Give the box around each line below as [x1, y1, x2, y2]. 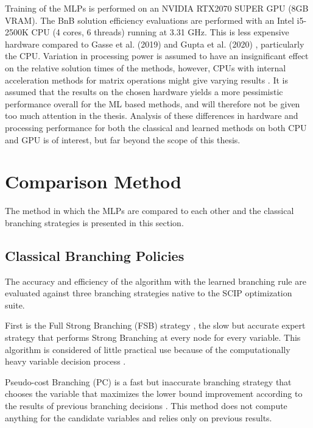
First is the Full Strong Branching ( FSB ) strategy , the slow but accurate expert [5, 319, 306, 332]
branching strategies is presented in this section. [5, 216, 184, 229]
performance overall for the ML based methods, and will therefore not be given [5, 97, 300, 110]
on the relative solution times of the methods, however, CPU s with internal [5, 61, 286, 74]
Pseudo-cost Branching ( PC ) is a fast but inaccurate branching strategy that [5, 375, 292, 388]
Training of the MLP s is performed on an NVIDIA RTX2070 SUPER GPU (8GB [5, 2, 309, 14]
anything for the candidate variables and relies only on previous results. [5, 411, 272, 424]
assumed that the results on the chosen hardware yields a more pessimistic [5, 85, 283, 98]
